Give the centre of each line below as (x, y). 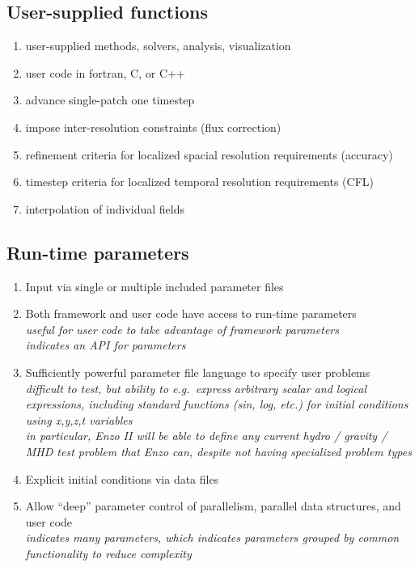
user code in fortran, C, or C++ (105, 72)
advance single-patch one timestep (110, 100)
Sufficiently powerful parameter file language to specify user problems (198, 372)
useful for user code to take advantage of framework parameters (182, 329)
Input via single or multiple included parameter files (154, 286)
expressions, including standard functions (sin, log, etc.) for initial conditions (217, 404)
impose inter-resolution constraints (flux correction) (153, 127)
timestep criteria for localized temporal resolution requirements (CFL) (200, 182)
